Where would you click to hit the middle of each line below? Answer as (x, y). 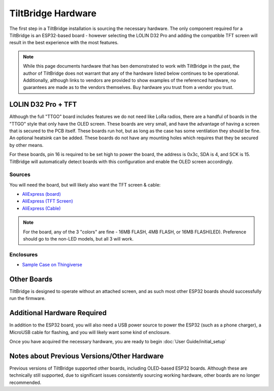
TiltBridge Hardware (53, 13)
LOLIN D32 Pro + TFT (43, 104)
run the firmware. (27, 298)
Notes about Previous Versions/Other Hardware (87, 356)
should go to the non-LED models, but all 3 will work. (78, 239)
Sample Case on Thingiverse (52, 265)
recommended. (25, 382)
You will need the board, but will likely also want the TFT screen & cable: (85, 185)
